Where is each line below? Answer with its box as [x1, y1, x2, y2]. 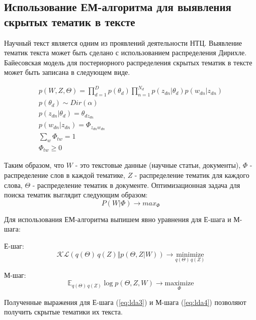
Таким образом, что [4, 160, 64, 170]
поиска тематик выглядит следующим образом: [4, 189, 148, 200]
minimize [176, 251, 204, 258]
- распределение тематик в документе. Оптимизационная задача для [32, 179, 240, 190]
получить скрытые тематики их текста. [4, 306, 123, 317]
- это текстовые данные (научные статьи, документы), [75, 160, 241, 170]
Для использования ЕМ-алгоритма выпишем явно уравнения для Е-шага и [4, 214, 231, 224]
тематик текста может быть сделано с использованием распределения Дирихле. [4, 47, 247, 58]
